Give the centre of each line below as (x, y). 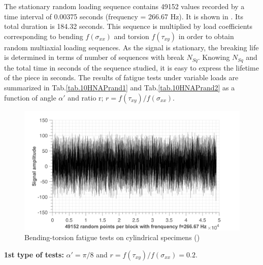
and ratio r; (86, 97)
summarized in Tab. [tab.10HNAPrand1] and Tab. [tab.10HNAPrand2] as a (120, 88)
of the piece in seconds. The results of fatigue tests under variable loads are (121, 77)
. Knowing (214, 57)
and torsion (131, 36)
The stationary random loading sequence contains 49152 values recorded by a (124, 6)
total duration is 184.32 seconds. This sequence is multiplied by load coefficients (128, 26)
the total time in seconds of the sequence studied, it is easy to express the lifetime (131, 67)
